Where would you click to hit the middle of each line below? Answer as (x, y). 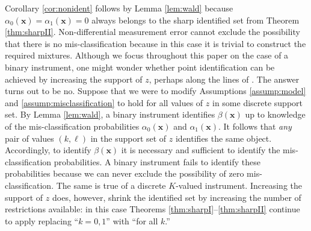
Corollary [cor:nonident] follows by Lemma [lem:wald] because (119, 8)
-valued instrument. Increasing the (239, 185)
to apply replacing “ (42, 220)
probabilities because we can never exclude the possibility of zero (125, 173)
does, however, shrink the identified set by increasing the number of (177, 197)
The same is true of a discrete (111, 185)
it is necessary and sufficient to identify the (201, 150)
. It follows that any (255, 126)
